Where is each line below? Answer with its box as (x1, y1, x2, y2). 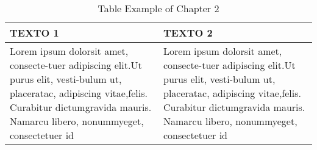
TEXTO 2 (163, 26, 213, 40)
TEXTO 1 (10, 26, 59, 40)
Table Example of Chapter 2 (98, 1, 219, 15)
